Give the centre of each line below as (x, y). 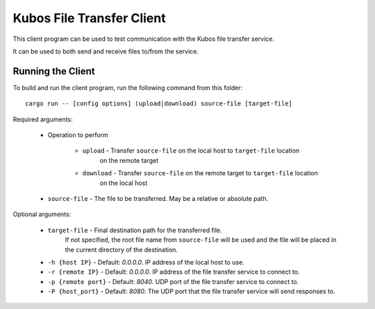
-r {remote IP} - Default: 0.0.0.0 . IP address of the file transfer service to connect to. (174, 272)
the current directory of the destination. (122, 249)
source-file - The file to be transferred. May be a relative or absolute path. (158, 198)
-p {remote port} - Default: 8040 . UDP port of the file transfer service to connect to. (173, 281)
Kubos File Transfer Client (89, 18)
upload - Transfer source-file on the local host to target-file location (191, 151)
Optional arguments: (42, 214)
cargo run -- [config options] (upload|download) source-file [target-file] (159, 104)
